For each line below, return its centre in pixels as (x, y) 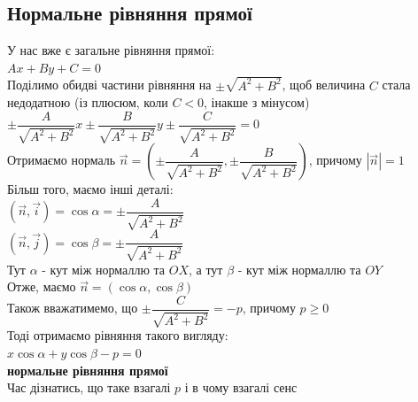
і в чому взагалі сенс (241, 387)
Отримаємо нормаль (62, 160)
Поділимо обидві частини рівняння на (109, 85)
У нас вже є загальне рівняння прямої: (111, 50)
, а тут (205, 269)
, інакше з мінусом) (257, 102)
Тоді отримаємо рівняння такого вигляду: (118, 335)
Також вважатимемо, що (73, 308)
